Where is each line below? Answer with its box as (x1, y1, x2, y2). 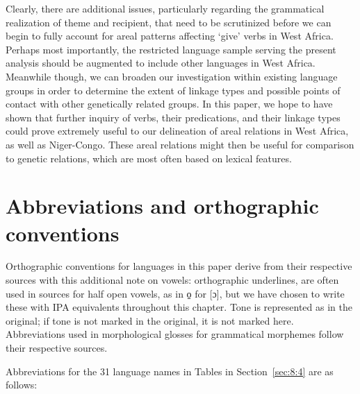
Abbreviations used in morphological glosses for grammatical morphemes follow (6, 327, 344, 341)
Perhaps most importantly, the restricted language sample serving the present (6, 42, 336, 56)
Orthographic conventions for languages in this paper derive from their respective (6, 259, 352, 273)
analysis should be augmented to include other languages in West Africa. (6, 55, 316, 70)
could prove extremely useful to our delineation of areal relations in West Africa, (6, 123, 349, 138)
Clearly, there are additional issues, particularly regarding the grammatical (6, 1, 325, 15)
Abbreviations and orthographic (6, 191, 319, 220)
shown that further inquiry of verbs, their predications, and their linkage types (6, 110, 341, 124)
